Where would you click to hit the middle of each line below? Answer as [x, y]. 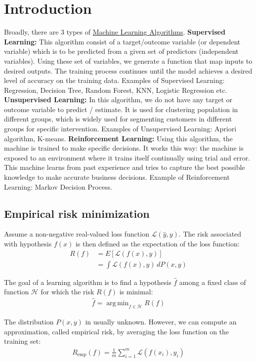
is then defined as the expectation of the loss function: [157, 244]
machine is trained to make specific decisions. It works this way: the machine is [124, 148]
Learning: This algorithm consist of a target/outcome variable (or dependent [122, 41]
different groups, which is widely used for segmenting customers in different [118, 119]
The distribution [29, 321]
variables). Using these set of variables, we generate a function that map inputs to [128, 60]
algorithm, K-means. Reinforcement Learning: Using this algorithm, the [118, 138]
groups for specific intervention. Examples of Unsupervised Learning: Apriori [120, 129]
